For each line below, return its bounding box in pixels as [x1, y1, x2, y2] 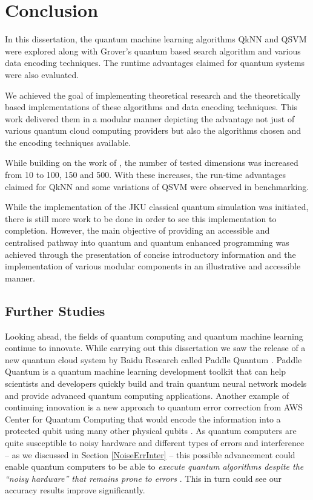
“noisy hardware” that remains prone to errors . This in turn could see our [5, 472, 282, 484]
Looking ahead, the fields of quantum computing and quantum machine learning [5, 329, 303, 342]
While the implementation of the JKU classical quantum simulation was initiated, [5, 200, 309, 213]
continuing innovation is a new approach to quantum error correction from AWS [5, 401, 303, 413]
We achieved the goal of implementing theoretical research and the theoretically [5, 88, 301, 101]
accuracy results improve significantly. [5, 484, 145, 496]
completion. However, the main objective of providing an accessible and [5, 224, 270, 237]
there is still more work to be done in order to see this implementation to [5, 212, 277, 225]
